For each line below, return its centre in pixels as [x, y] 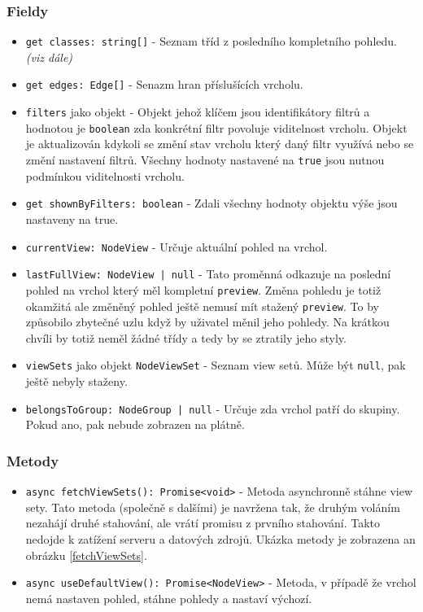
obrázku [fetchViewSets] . [86, 555]
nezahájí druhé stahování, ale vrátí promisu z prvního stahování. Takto [203, 523]
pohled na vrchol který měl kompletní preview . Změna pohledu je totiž [203, 289]
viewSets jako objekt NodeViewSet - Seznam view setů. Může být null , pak [216, 365]
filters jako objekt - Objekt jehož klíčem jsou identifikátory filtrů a [198, 112]
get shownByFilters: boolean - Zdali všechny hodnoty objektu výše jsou [211, 203]
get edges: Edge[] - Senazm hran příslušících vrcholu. [164, 84]
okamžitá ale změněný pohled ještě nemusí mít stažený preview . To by [202, 306]
